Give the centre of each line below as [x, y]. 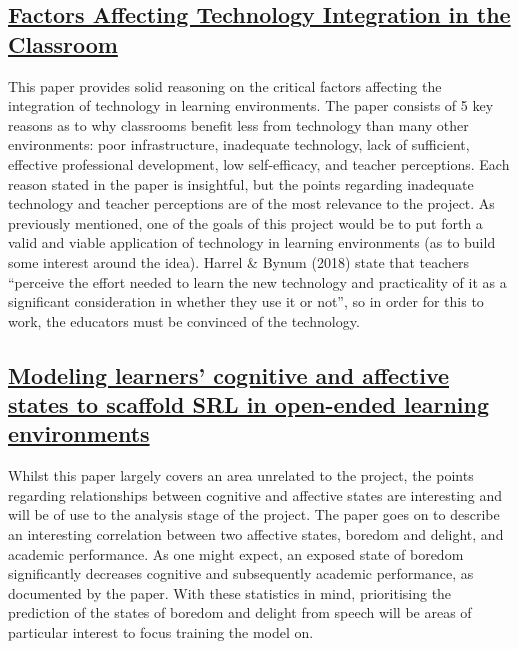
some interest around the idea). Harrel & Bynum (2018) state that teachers [239, 261]
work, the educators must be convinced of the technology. [184, 320]
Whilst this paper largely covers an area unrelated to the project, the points [241, 475]
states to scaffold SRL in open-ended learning [249, 404]
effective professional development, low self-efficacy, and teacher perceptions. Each [259, 163]
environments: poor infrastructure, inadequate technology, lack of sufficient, [239, 144]
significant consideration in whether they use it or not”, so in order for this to [246, 301]
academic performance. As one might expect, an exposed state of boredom [236, 553]
